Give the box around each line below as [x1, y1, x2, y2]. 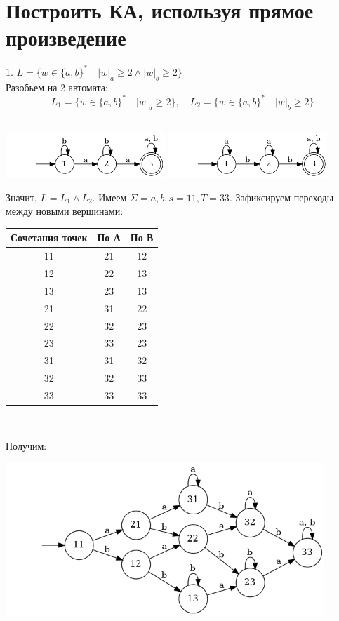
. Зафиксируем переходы [229, 189, 334, 204]
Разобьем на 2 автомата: [6, 79, 108, 94]
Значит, [6, 189, 37, 204]
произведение [6, 23, 126, 52]
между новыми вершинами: [6, 203, 124, 218]
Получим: [6, 438, 47, 453]
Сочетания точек [11, 230, 88, 245]
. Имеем [92, 189, 127, 204]
